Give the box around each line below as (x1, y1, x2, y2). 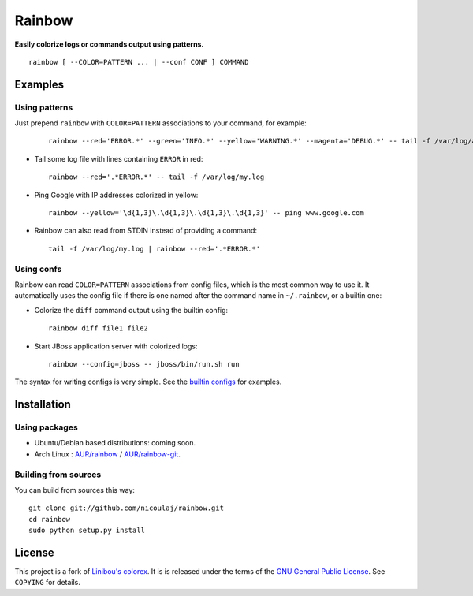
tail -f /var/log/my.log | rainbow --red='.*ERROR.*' (48, 244, 260, 253)
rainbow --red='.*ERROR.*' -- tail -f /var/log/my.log (48, 173, 265, 181)
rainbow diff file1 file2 (48, 324, 149, 333)
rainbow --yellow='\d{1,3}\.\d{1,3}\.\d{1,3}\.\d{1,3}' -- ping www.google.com (48, 209, 364, 218)
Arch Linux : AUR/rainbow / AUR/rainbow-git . (34, 449, 181, 459)
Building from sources (14, 469, 102, 480)
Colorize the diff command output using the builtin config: (34, 305, 229, 315)
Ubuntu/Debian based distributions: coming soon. (34, 438, 196, 448)
